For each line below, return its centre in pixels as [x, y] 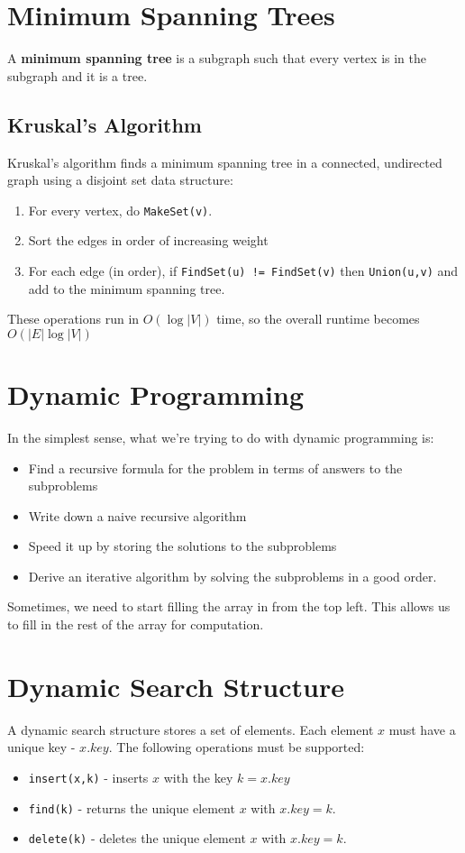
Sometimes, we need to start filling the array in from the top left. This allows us [229, 606]
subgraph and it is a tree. [77, 75]
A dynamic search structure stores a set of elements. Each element [191, 729]
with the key [198, 777]
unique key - [41, 747]
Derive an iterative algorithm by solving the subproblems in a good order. [232, 576]
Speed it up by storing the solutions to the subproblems [182, 546]
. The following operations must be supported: [237, 747]
